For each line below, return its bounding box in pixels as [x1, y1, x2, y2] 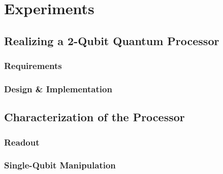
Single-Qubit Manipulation [4, 159, 116, 171]
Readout [4, 135, 40, 148]
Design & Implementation [4, 82, 112, 95]
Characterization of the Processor [4, 109, 185, 125]
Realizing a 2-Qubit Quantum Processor [4, 32, 219, 48]
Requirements [4, 59, 62, 72]
